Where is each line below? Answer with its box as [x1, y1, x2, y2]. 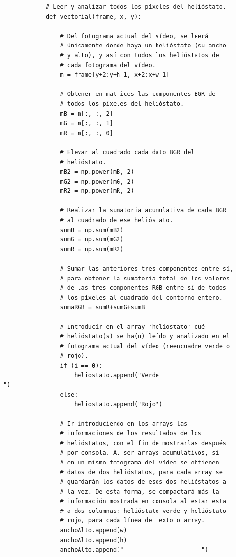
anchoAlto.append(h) [60, 536, 127, 544]
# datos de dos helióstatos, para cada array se [60, 468, 223, 476]
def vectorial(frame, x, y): [45, 13, 142, 20]
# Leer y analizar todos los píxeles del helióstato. [45, 3, 227, 10]
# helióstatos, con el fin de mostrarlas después [60, 439, 227, 447]
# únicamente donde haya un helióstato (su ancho [60, 42, 227, 49]
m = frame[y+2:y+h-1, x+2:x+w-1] [60, 71, 170, 79]
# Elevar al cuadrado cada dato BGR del [60, 148, 195, 156]
